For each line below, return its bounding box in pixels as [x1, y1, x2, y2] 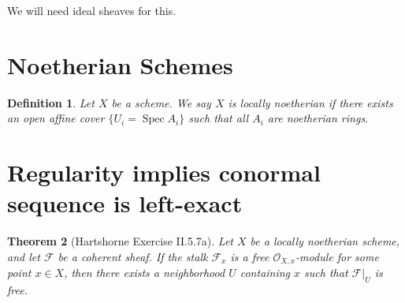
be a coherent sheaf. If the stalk [58, 248, 208, 264]
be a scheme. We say [111, 94, 211, 110]
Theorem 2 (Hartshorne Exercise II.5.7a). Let [7, 233, 233, 249]
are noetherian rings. [267, 110, 369, 126]
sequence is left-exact [7, 187, 243, 219]
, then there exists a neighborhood [64, 264, 225, 281]
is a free [230, 248, 269, 264]
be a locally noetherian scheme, [250, 233, 400, 249]
